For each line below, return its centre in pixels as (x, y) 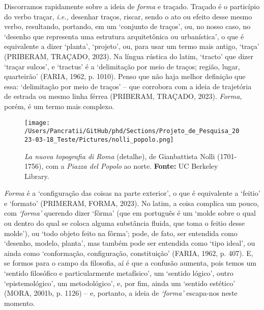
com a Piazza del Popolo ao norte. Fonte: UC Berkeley (132, 166)
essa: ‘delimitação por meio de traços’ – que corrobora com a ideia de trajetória (128, 86)
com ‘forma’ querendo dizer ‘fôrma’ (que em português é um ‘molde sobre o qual (130, 213)
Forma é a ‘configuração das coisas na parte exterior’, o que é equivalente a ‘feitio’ (132, 193)
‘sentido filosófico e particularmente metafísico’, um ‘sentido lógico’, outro (119, 273)
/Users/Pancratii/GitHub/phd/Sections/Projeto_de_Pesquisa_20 (132, 131)
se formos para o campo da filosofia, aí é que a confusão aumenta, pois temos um (130, 263)
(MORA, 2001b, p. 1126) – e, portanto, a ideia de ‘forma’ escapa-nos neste (121, 293)
